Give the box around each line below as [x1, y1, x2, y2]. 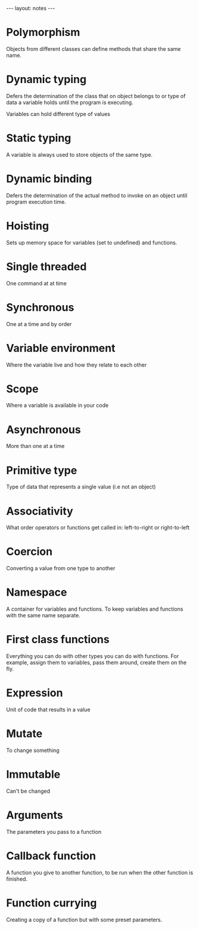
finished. [6, 875, 28, 882]
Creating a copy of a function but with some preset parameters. [6, 916, 163, 923]
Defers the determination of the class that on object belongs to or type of [6, 92, 186, 99]
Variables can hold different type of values [6, 110, 111, 117]
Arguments [6, 809, 64, 822]
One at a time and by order [6, 320, 72, 327]
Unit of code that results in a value [6, 706, 91, 713]
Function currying [6, 896, 97, 910]
